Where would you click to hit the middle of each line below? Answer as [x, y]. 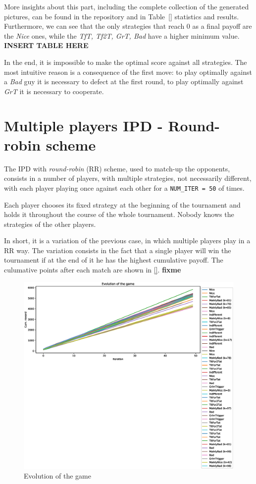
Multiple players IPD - [83, 125]
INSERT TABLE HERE [46, 45]
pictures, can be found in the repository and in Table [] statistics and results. [122, 16]
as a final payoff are [222, 26]
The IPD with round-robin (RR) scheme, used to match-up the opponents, [117, 168]
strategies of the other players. [50, 224]
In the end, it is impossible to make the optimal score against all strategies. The [126, 62]
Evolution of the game [57, 476]
